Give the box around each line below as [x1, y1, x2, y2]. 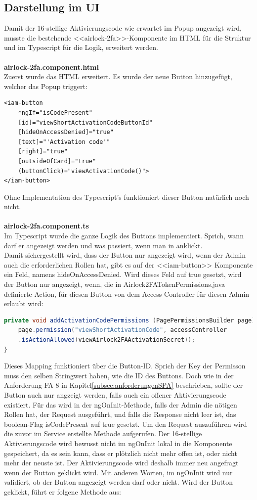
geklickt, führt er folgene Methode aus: [4, 486, 122, 497]
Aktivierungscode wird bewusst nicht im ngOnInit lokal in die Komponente [4, 438, 232, 448]
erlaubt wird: [4, 298, 43, 309]
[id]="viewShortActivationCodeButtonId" [18, 119, 153, 126]
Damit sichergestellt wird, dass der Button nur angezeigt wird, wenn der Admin [4, 250, 246, 260]
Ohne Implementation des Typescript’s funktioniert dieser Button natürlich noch [4, 191, 249, 202]
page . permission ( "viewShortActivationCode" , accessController [18, 326, 227, 334]
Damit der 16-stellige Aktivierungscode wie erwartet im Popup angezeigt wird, [4, 23, 242, 33]
